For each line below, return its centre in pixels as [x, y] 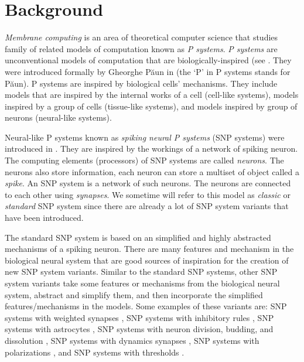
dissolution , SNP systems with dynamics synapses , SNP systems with [132, 340]
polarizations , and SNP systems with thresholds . [95, 352]
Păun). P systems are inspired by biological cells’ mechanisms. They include [141, 83]
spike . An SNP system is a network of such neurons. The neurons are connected [148, 183]
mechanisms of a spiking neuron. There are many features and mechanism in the [149, 249]
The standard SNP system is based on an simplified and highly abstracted [138, 237]
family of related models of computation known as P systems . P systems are [141, 48]
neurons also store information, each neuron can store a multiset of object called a [152, 171]
